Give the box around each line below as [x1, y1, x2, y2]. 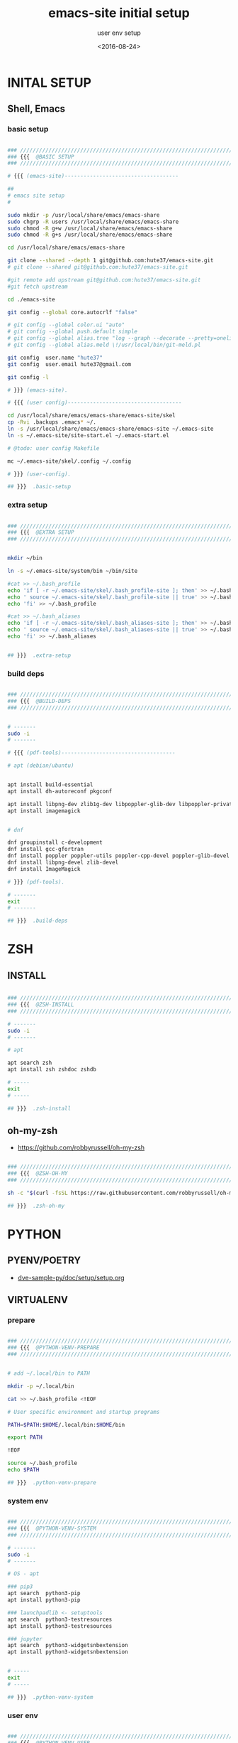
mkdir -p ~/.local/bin [7, 1383, 74, 1390]
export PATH [7, 1434, 42, 1441]
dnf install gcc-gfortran [7, 846, 84, 853]
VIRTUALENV [7, 1294, 69, 1306]
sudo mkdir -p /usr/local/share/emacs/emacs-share [7, 211, 160, 218]
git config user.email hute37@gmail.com [7, 360, 132, 368]
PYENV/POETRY [7, 1255, 81, 1267]
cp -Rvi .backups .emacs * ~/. [7, 419, 97, 426]
